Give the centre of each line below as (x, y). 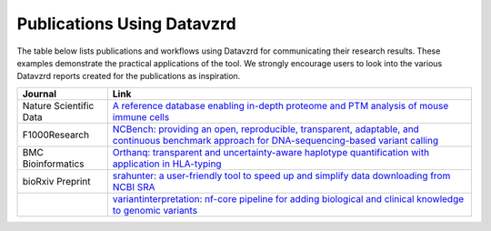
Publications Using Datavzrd (126, 24)
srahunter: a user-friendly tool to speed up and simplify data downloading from (281, 176)
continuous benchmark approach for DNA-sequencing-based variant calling (276, 140)
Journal (40, 94)
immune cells (141, 116)
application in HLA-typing (167, 164)
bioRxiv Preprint (56, 181)
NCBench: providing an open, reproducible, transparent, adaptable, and (266, 129)
